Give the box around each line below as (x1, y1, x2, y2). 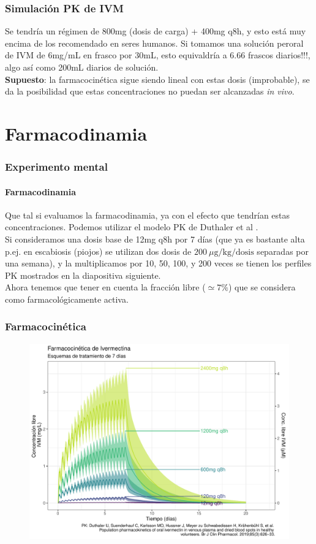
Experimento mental (5, 159, 108, 174)
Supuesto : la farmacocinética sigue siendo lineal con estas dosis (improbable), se (5, 72, 310, 85)
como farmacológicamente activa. (5, 292, 129, 305)
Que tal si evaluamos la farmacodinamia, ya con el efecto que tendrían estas (5, 208, 290, 221)
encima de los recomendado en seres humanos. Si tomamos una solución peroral (5, 36, 304, 49)
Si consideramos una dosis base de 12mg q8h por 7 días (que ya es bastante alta (5, 232, 305, 245)
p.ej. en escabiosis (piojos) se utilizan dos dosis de (5, 244, 192, 257)
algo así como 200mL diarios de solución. (5, 61, 159, 73)
